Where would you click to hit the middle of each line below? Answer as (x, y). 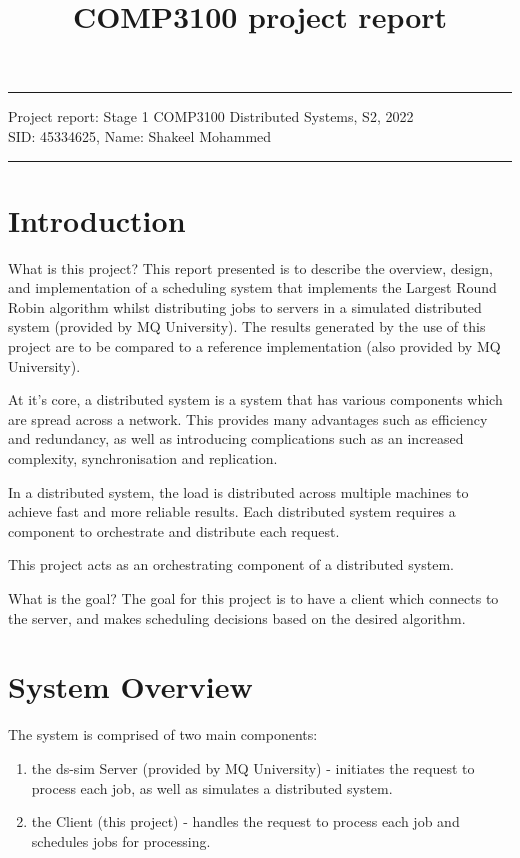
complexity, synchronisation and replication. (143, 458)
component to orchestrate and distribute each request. (174, 530)
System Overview (130, 686)
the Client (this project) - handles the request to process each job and (245, 821)
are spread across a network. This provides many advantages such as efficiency (248, 418)
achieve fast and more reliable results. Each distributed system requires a (232, 511)
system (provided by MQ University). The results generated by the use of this (247, 326)
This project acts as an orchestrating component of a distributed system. (231, 564)
